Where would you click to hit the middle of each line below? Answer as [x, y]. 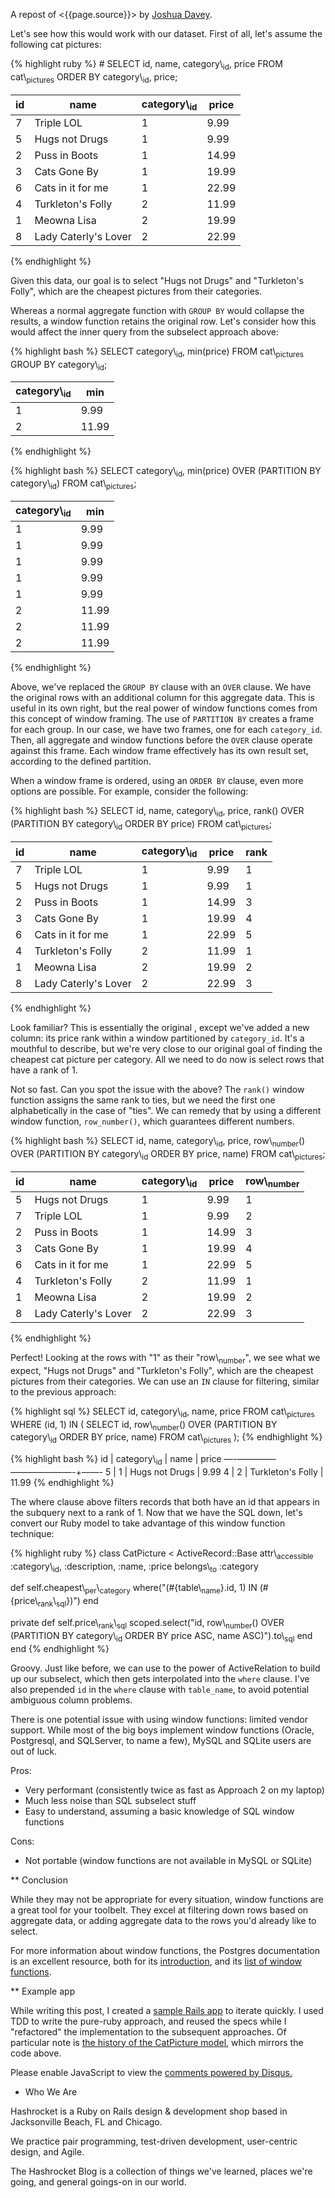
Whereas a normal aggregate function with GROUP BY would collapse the [157, 310]
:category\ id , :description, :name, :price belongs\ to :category [134, 1567]
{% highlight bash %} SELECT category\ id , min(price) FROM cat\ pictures [157, 352]
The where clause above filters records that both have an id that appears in [165, 1501]
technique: [32, 1533]
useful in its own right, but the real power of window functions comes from [164, 708]
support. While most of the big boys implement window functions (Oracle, [162, 1730]
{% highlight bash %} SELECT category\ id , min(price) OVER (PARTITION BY [166, 471]
